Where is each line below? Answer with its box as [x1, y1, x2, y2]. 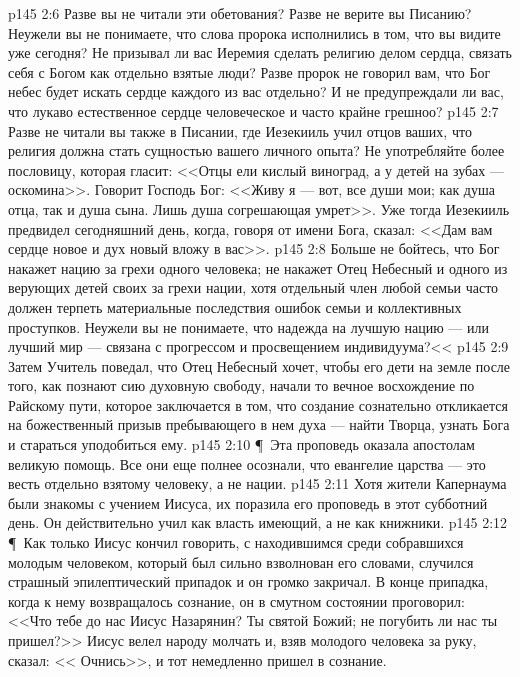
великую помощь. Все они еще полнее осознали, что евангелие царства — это [8, 453, 486, 474]
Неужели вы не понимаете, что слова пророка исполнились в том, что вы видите [8, 22, 501, 43]
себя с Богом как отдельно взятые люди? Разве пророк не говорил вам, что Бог [8, 61, 491, 82]
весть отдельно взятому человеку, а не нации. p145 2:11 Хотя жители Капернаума [8, 473, 507, 494]
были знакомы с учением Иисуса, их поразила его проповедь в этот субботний [8, 492, 488, 513]
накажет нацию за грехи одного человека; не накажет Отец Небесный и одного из [8, 257, 508, 278]
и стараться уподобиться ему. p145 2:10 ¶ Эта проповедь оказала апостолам [8, 434, 475, 455]
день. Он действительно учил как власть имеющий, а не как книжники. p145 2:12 [8, 512, 508, 533]
